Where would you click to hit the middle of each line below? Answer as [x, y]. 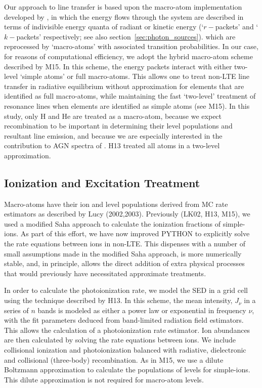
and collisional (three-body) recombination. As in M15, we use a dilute [114, 359]
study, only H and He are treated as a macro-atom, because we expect [113, 116]
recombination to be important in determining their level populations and [118, 126]
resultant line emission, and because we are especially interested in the [113, 135]
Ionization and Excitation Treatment [102, 182]
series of [16, 310]
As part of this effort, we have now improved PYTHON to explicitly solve [135, 233]
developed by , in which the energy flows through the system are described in [124, 16]
